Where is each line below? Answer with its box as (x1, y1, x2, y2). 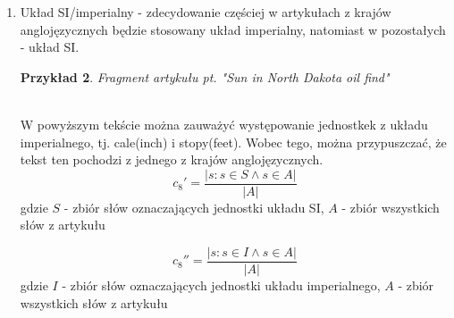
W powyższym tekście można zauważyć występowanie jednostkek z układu (20, 114, 428, 133)
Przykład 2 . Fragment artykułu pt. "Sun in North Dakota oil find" (20, 67, 390, 86)
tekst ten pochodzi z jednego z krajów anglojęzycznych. (20, 150, 324, 169)
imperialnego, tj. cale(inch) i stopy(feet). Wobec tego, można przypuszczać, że (20, 132, 447, 151)
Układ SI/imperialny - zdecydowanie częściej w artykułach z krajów (20, 3, 391, 21)
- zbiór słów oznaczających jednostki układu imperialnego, (62, 276, 381, 295)
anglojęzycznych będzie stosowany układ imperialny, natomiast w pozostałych (20, 20, 446, 38)
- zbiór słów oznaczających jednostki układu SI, (63, 197, 324, 216)
